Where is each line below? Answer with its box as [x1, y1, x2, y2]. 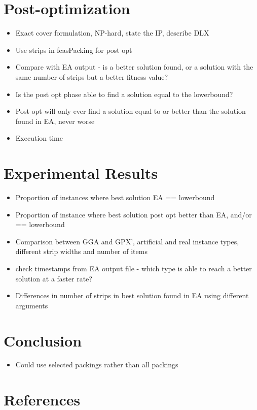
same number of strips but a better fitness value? [15, 71, 168, 82]
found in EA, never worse [15, 115, 95, 126]
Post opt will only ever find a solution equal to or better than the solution [15, 106, 246, 116]
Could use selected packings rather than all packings [15, 359, 178, 370]
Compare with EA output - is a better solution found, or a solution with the [15, 61, 253, 72]
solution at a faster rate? [15, 273, 92, 283]
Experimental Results [4, 163, 158, 183]
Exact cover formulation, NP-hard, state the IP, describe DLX [15, 27, 209, 38]
